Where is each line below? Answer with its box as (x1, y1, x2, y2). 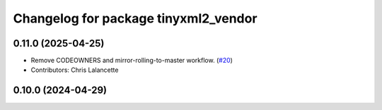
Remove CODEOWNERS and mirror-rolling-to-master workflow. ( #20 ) (30, 56, 233, 65)
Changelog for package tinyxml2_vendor (13, 11, 257, 26)
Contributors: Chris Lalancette (30, 66, 119, 74)
